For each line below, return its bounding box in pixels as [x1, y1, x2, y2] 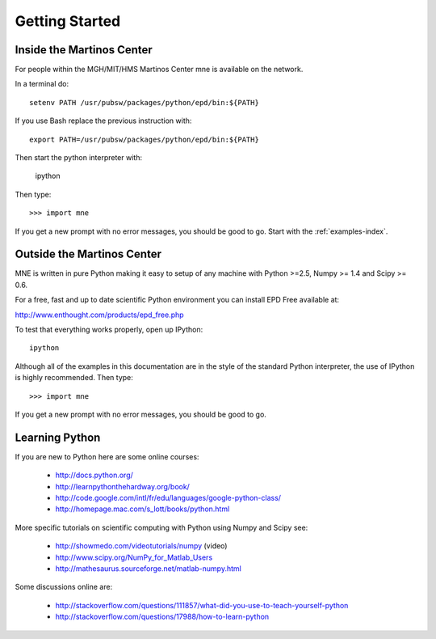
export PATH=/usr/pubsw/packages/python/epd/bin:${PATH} [29, 134, 260, 144]
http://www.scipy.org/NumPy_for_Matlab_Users [55, 552, 213, 562]
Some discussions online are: [15, 582, 113, 592]
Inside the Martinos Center [15, 43, 153, 57]
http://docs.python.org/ [55, 470, 133, 480]
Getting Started [15, 12, 121, 30]
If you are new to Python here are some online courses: [15, 451, 199, 461]
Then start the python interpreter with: [15, 153, 143, 163]
